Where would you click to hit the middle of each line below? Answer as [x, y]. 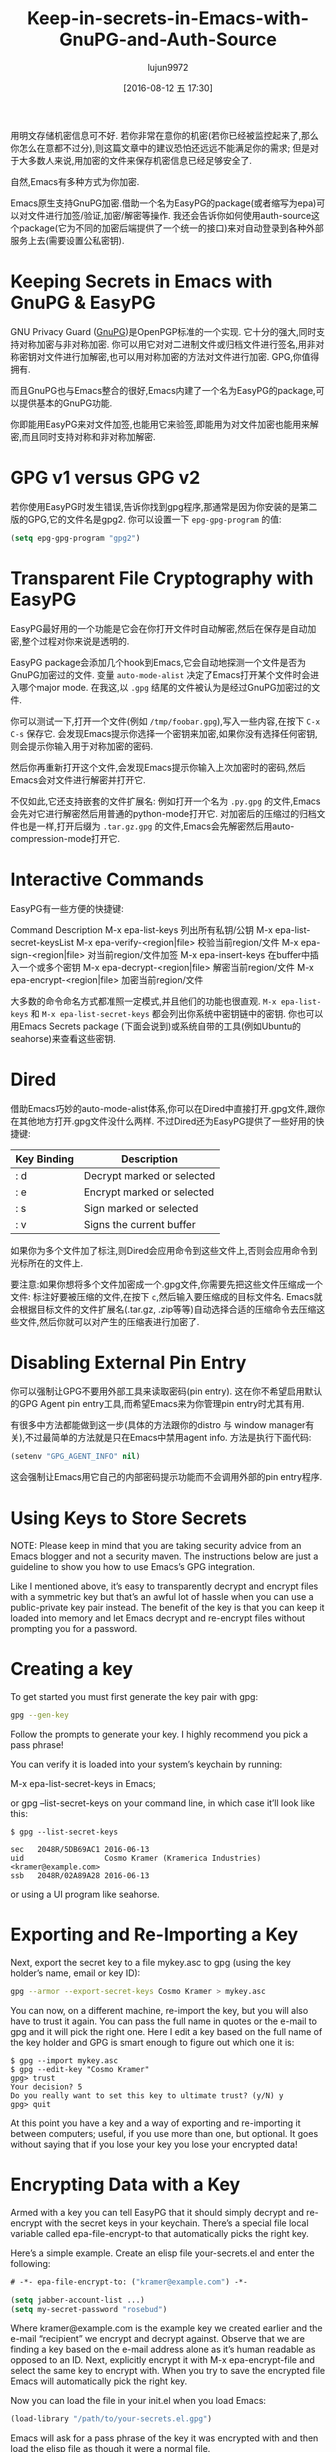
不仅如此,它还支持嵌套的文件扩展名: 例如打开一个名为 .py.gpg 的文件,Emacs [165, 801]
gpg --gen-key [40, 1715]
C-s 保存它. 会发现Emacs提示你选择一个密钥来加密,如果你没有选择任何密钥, [164, 733]
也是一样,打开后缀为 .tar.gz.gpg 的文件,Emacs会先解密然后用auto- [156, 826]
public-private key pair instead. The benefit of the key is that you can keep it [167, 1608]
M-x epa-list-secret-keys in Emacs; [83, 1784]
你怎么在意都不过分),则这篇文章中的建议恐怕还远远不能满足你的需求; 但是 [160, 148]
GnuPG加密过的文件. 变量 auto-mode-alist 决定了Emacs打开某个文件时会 [160, 674]
